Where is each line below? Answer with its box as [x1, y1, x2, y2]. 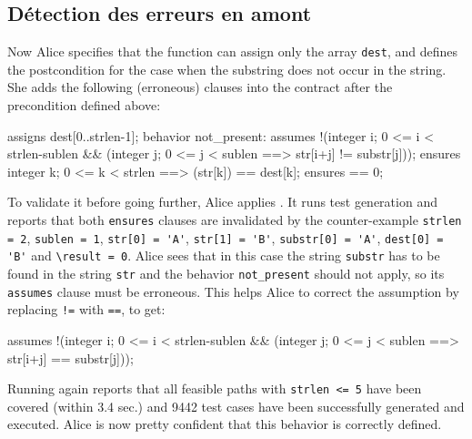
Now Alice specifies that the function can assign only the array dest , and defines [7, 42, 457, 61]
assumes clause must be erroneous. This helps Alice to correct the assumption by [7, 281, 459, 301]
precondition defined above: [7, 96, 161, 115]
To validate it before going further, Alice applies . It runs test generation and [7, 192, 437, 211]
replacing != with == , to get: [7, 300, 166, 319]
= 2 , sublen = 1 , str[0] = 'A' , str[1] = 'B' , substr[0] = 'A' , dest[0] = [7, 228, 444, 247]
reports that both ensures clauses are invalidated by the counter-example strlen [7, 210, 462, 230]
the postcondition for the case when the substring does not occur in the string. [7, 59, 447, 78]
